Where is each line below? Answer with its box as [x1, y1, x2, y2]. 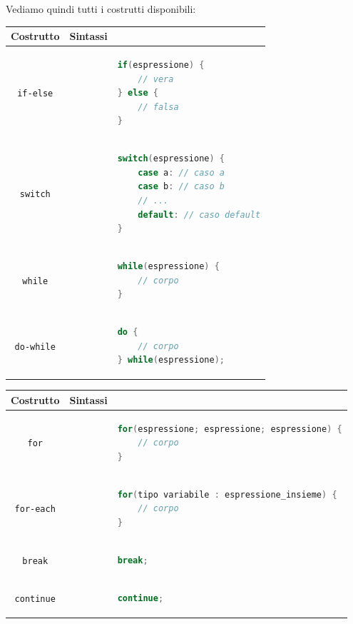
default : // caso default [138, 209, 261, 220]
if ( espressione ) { [117, 59, 205, 70]
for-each [14, 504, 56, 515]
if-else [17, 89, 53, 99]
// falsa [138, 101, 179, 112]
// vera [138, 74, 174, 84]
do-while [14, 341, 56, 352]
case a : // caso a [138, 167, 225, 178]
